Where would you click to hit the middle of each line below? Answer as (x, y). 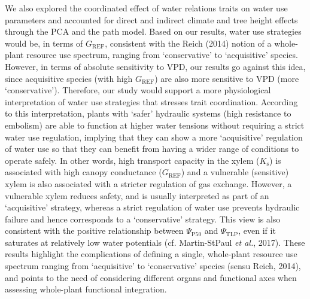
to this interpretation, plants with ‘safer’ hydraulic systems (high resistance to (148, 113)
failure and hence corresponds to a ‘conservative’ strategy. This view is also (143, 219)
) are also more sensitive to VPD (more (227, 78)
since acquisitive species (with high (69, 78)
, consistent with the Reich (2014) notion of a (188, 43)
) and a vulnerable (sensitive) (235, 172)
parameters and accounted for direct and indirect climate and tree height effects (151, 19)
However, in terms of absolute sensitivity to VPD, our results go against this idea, (155, 66)
